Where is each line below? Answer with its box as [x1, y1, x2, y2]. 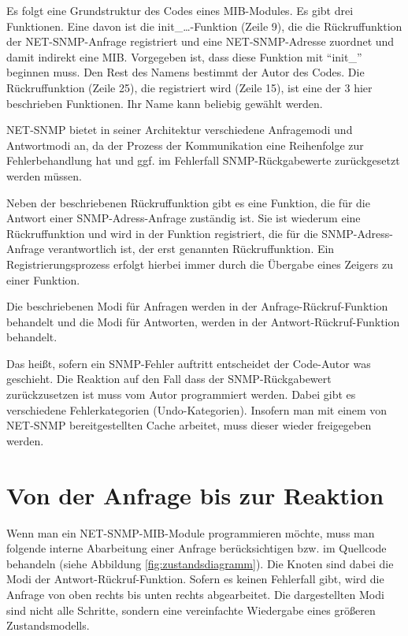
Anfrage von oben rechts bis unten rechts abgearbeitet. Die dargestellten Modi [6, 586, 384, 602]
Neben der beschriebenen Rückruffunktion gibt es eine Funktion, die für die [6, 194, 370, 210]
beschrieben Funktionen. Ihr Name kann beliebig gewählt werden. [6, 95, 323, 111]
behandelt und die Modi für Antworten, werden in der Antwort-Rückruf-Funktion [6, 313, 400, 329]
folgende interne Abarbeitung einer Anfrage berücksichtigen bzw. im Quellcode [6, 540, 387, 556]
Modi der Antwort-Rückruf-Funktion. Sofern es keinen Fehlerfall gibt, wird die [6, 571, 384, 587]
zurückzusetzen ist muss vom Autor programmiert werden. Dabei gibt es [6, 386, 356, 403]
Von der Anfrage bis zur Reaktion [6, 478, 384, 511]
